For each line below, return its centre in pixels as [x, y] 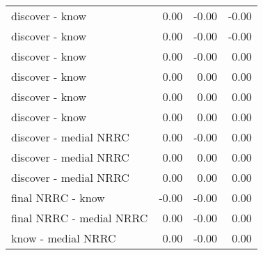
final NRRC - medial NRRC [80, 218]
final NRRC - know [58, 198]
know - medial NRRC [64, 238]
